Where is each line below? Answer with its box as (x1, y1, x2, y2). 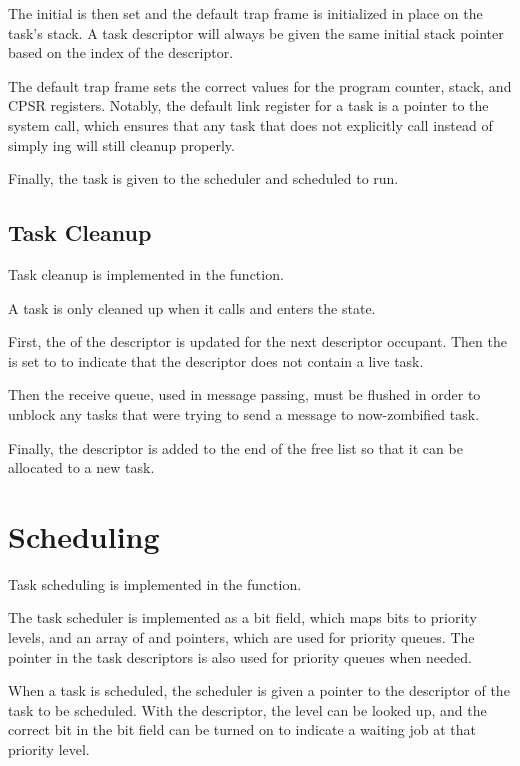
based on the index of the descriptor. (8, 42, 234, 63)
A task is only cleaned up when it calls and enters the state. (8, 297, 376, 318)
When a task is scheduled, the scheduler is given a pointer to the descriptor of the (8, 680, 510, 701)
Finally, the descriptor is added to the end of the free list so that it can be (8, 437, 463, 458)
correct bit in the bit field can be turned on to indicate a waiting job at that (8, 719, 476, 740)
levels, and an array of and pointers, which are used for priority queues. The (8, 627, 475, 648)
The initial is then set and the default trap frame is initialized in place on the (8, 3, 483, 23)
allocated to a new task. (8, 457, 155, 478)
